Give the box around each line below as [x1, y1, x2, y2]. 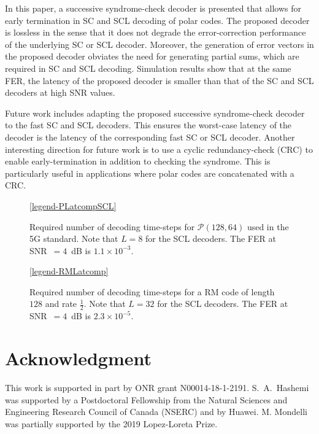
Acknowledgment [5, 346, 152, 371]
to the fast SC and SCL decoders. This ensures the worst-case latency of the [5, 118, 292, 131]
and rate [45, 297, 77, 310]
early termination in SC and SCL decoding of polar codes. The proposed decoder [5, 14, 310, 26]
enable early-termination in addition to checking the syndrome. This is [5, 155, 271, 168]
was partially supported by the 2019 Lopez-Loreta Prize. [5, 417, 218, 430]
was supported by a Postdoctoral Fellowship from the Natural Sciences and [5, 393, 288, 406]
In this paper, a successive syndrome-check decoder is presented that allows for [5, 2, 301, 14]
